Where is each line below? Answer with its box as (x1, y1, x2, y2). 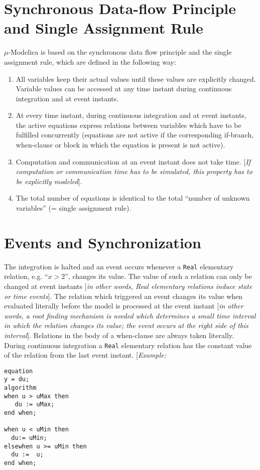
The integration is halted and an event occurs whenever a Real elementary (4, 261, 234, 271)
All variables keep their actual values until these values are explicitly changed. (16, 73, 256, 84)
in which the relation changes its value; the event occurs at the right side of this (4, 320, 248, 331)
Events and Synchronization (4, 232, 201, 252)
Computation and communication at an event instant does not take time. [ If (16, 156, 250, 167)
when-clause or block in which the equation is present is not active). (16, 139, 225, 150)
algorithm (4, 384, 37, 392)
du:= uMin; (11, 434, 47, 442)
